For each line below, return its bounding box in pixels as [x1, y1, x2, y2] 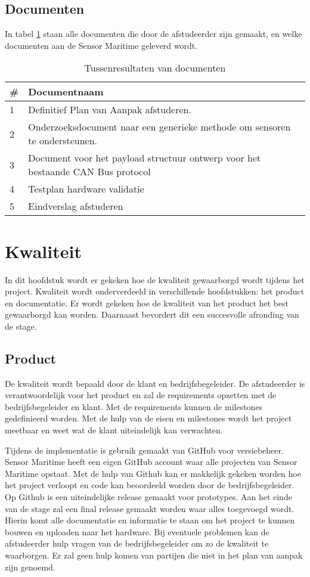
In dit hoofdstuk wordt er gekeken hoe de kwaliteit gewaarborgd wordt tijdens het [5, 273, 305, 286]
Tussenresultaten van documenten [84, 61, 226, 75]
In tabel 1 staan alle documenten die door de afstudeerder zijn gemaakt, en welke [5, 27, 302, 40]
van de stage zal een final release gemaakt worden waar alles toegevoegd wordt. [5, 502, 294, 514]
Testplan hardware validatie [28, 182, 144, 196]
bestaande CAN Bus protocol [28, 165, 151, 179]
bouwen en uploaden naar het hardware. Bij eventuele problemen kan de [5, 525, 269, 538]
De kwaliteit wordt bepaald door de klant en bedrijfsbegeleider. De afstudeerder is [5, 377, 305, 389]
